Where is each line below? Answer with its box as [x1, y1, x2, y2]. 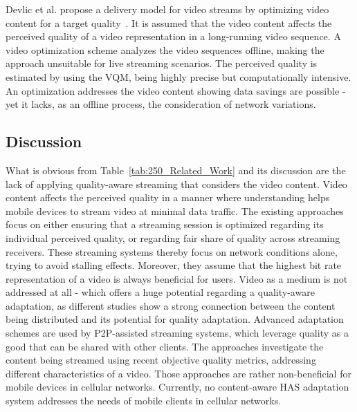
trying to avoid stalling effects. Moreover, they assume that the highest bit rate [6, 258, 342, 272]
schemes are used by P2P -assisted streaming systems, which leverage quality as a [6, 326, 349, 340]
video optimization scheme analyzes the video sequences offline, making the [6, 42, 324, 57]
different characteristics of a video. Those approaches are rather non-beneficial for [6, 366, 351, 380]
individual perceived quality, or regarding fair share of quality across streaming [6, 230, 340, 245]
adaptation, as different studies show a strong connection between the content [6, 298, 336, 312]
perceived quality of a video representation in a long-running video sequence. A [6, 29, 341, 44]
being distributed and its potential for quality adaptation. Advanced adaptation [6, 312, 344, 326]
